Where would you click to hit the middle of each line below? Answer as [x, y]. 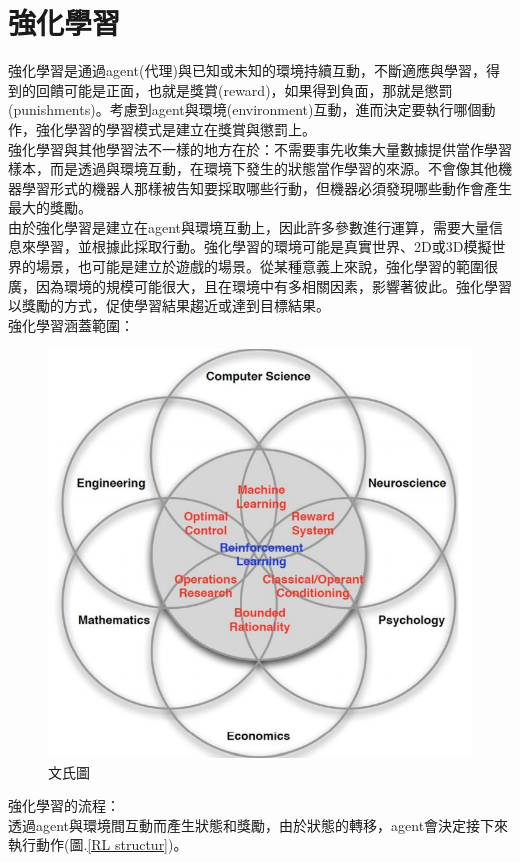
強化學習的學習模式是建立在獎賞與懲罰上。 [175, 128]
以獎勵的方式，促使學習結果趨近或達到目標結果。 [169, 305]
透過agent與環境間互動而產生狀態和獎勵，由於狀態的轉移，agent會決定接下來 [258, 824]
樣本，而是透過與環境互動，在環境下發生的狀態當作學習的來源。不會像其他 [253, 168]
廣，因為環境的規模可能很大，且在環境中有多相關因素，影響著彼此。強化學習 [260, 285]
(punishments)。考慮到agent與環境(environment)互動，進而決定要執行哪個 [245, 109]
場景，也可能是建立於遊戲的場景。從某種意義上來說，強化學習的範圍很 [266, 266]
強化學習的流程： [64, 805]
